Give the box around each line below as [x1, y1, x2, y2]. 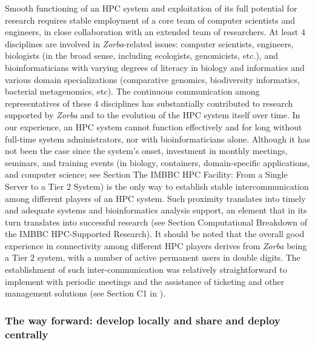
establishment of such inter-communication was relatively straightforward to [5, 263, 287, 276]
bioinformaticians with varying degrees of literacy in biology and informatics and [5, 61, 305, 73]
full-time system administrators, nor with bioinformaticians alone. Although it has [5, 132, 310, 145]
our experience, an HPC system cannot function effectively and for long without [5, 120, 302, 133]
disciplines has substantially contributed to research [101, 96, 293, 109]
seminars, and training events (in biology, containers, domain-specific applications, [5, 156, 310, 169]
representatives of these [5, 96, 91, 109]
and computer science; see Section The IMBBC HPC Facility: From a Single [5, 168, 288, 181]
